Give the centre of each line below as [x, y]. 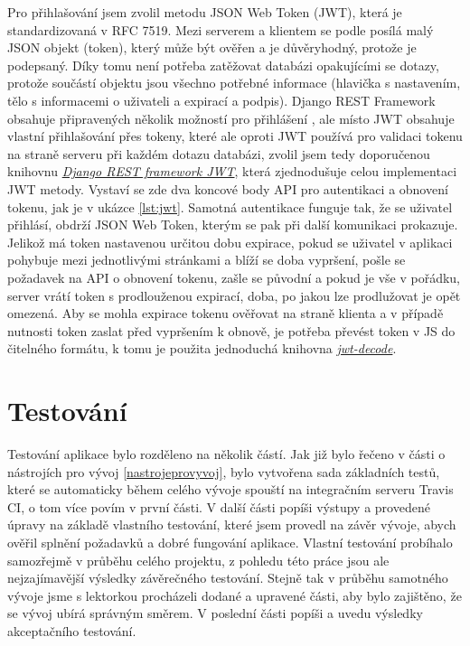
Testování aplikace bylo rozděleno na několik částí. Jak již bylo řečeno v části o [226, 454]
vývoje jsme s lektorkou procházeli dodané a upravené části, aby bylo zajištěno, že [235, 595]
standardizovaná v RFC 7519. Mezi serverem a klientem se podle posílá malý [221, 29]
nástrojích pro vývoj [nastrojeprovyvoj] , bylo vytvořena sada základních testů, [224, 471]
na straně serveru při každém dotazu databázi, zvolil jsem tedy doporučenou [219, 153]
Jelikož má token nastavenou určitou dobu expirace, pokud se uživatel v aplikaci [230, 242]
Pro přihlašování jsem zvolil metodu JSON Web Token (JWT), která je [205, 12]
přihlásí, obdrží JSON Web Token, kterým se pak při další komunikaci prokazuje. [233, 225]
